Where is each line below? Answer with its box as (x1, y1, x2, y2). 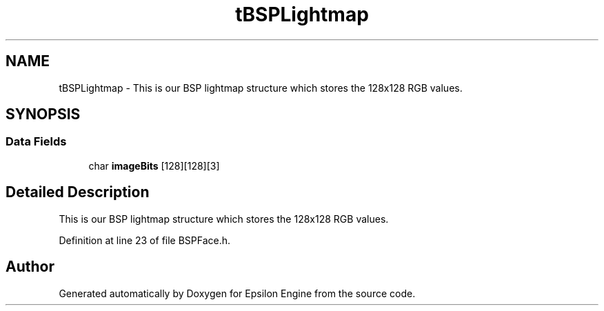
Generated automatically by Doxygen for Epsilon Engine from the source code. (59, 287, 416, 299)
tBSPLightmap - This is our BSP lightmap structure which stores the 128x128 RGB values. (59, 81, 463, 94)
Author (6, 258, 54, 276)
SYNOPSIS (6, 106, 81, 123)
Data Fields (6, 134, 67, 149)
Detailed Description (6, 183, 150, 201)
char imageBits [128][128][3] (88, 159, 220, 172)
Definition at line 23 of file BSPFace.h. (59, 234, 231, 246)
